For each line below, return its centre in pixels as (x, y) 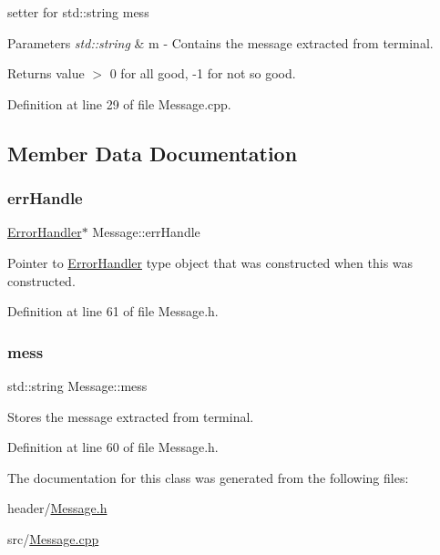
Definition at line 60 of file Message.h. (113, 447)
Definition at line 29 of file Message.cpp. (119, 103)
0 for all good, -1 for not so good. (203, 73)
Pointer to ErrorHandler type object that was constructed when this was (210, 262)
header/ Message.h (57, 508)
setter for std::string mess (78, 12)
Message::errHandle (146, 232)
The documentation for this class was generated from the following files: (208, 477)
